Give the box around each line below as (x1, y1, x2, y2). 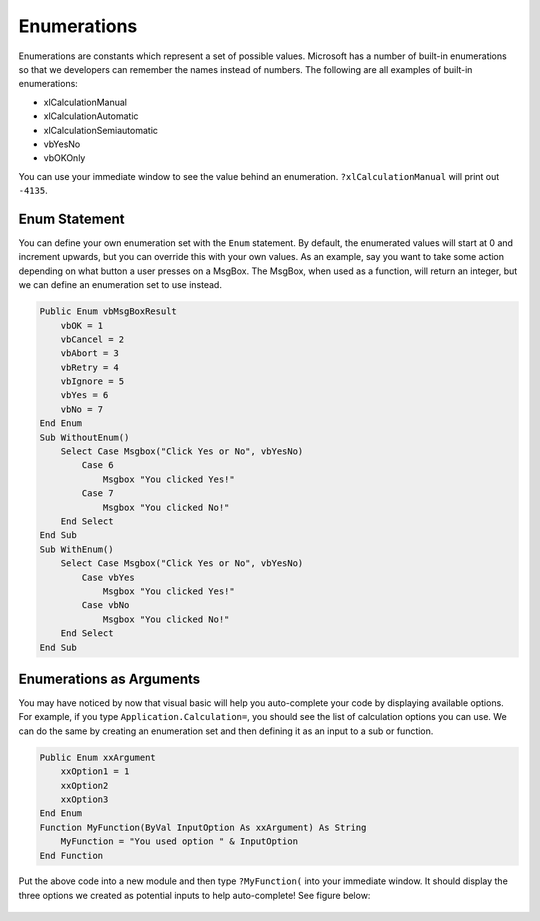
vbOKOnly (43, 152, 86, 164)
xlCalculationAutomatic (43, 110, 139, 122)
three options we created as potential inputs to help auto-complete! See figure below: (18, 889, 371, 901)
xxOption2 (60, 780, 109, 791)
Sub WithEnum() (39, 543, 114, 555)
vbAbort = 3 (60, 348, 120, 359)
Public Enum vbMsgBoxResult (39, 306, 177, 317)
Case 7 (81, 488, 114, 499)
